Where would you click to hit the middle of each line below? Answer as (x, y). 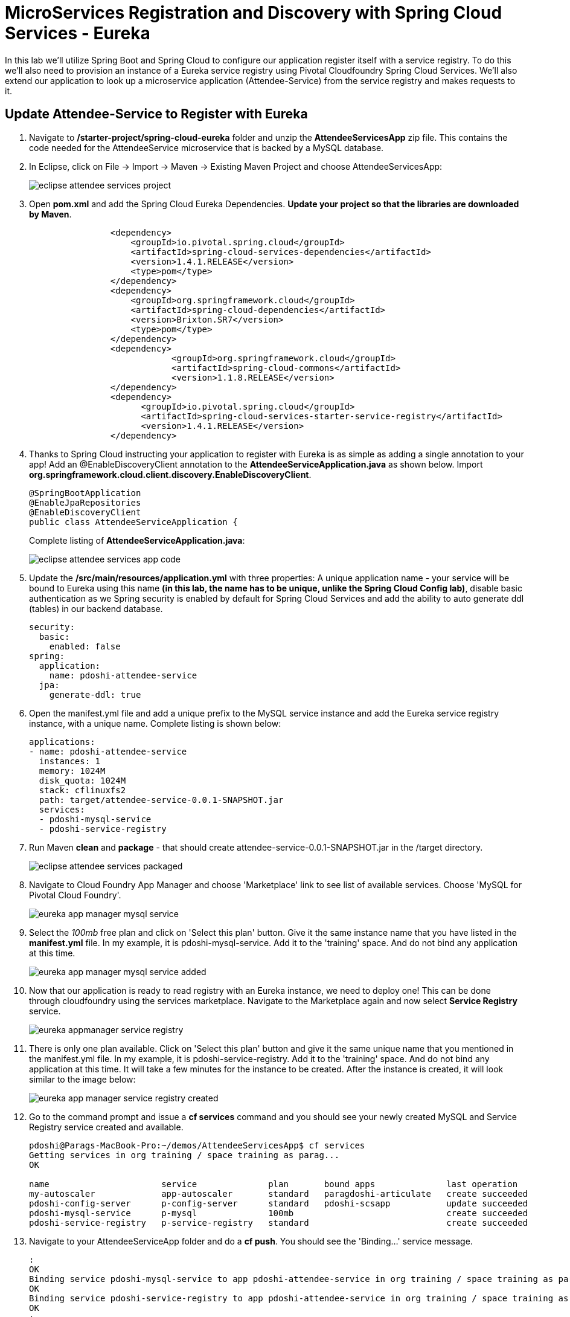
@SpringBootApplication (85, 493)
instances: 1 (70, 761)
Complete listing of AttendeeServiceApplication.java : (137, 540)
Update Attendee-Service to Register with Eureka (156, 114)
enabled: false (85, 646)
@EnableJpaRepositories (85, 502)
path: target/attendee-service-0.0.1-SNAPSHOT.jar (161, 800)
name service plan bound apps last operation (274, 1184)
